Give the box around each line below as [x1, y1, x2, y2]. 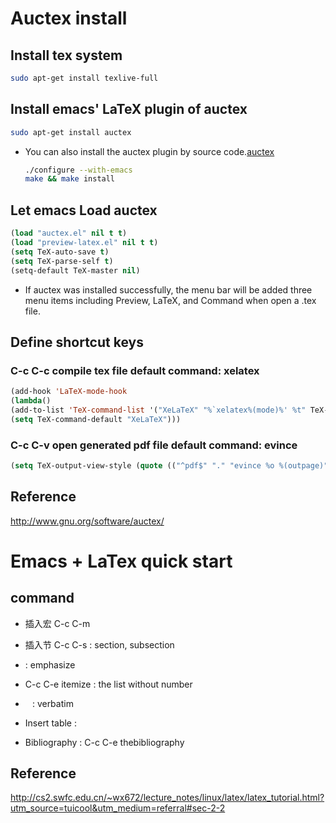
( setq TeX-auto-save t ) [10, 247, 110, 257]
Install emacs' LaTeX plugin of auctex [10, 101, 248, 118]
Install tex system [10, 47, 123, 64]
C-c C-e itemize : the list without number [24, 678, 193, 690]
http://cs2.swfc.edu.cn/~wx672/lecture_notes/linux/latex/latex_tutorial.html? [10, 792, 325, 804]
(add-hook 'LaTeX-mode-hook [10, 387, 128, 397]
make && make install [24, 174, 116, 184]
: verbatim [31, 697, 74, 709]
